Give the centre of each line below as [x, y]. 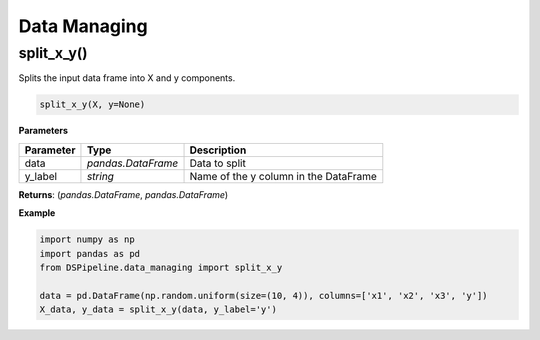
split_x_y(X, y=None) [92, 104]
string [100, 176]
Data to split [218, 163]
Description [218, 150]
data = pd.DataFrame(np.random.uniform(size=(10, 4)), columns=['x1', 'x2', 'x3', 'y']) [264, 295]
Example [37, 213]
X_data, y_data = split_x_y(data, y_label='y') [158, 309]
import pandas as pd [89, 253]
